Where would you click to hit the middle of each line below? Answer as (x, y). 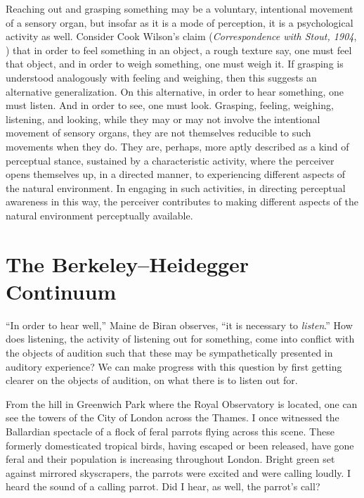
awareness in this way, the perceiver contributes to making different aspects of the (182, 202)
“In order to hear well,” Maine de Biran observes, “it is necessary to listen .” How (179, 325)
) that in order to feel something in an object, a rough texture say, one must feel (179, 50)
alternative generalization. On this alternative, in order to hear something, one (175, 91)
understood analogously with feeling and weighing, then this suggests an (161, 77)
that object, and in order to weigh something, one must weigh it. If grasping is (175, 64)
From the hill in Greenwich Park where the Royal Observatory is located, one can (182, 403)
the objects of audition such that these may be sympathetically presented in (169, 352)
